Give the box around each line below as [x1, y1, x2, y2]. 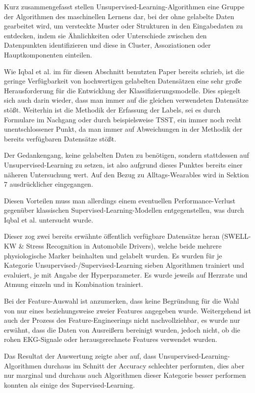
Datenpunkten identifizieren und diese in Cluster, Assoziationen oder [4, 40, 211, 50]
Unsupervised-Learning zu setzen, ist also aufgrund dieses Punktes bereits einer [4, 159, 243, 169]
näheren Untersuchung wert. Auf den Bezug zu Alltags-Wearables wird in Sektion [4, 169, 249, 179]
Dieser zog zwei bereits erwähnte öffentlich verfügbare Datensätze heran [4, 231, 220, 241]
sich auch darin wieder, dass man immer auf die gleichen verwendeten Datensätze [4, 95, 249, 105]
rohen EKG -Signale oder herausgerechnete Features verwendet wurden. [4, 334, 217, 344]
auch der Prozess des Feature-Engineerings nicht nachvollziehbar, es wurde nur [4, 315, 240, 325]
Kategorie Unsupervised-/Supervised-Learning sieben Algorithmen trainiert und [4, 260, 244, 270]
